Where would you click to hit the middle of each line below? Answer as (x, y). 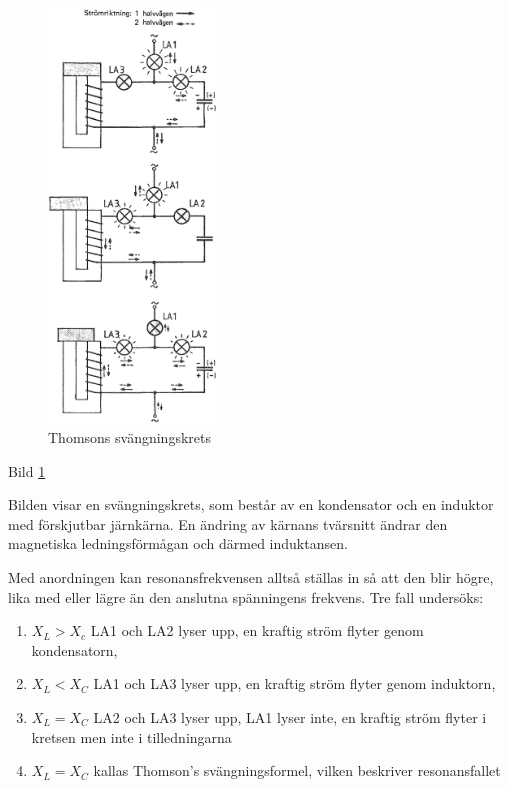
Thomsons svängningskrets (129, 437)
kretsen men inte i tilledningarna (131, 736)
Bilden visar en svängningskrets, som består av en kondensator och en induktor (251, 504)
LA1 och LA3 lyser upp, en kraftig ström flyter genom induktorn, (294, 683)
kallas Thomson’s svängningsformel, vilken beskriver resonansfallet (297, 770)
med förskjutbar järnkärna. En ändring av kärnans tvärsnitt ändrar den (228, 523)
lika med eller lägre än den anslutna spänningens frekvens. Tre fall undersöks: (246, 596)
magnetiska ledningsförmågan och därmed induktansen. (178, 543)
